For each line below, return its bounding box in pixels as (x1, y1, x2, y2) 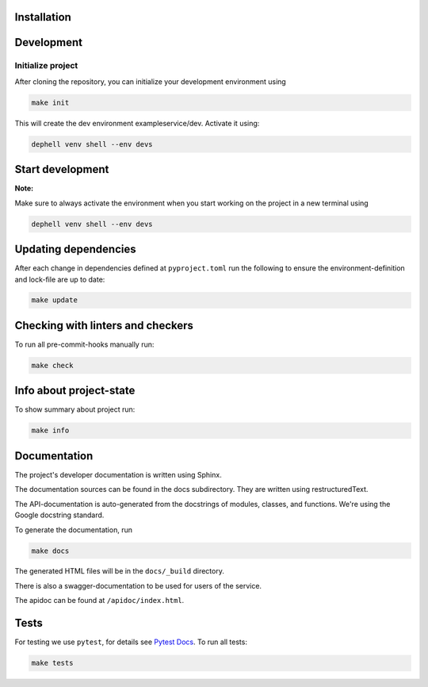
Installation (14, 10, 71, 24)
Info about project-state (14, 384, 136, 397)
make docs (31, 546, 70, 555)
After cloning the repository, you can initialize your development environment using (14, 76, 287, 86)
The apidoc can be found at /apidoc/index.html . (14, 596, 185, 605)
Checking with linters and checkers (14, 318, 194, 332)
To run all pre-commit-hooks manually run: (14, 340, 155, 349)
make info (31, 426, 70, 436)
